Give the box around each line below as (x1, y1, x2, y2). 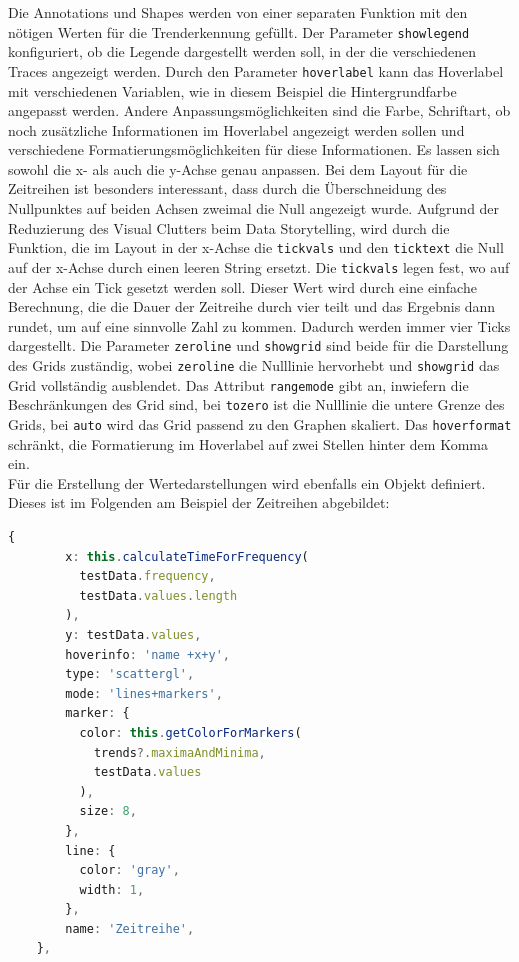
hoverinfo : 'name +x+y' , (65, 647, 230, 662)
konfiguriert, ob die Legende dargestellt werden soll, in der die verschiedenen (8, 41, 477, 62)
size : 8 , (79, 804, 137, 819)
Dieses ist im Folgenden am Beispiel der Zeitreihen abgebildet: (8, 492, 390, 513)
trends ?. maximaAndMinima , (93, 745, 266, 760)
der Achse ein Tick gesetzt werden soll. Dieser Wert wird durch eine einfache (8, 276, 477, 297)
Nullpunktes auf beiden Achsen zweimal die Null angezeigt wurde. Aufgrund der (8, 198, 500, 219)
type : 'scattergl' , (65, 667, 195, 682)
